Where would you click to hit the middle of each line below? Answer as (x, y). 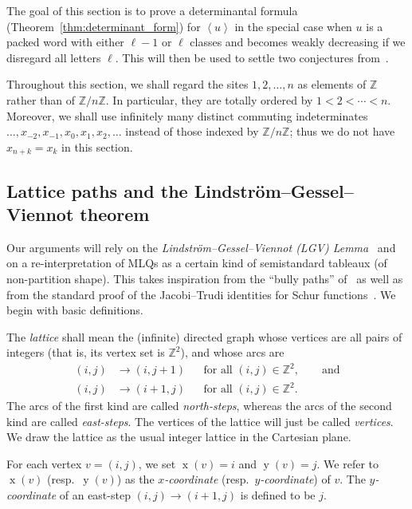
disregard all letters (54, 57)
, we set (157, 463)
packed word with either (65, 42)
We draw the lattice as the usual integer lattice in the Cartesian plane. (179, 437)
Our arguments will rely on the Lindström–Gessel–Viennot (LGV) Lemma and (201, 247)
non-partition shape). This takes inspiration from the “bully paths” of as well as (205, 278)
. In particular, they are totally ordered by (209, 99)
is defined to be (278, 494)
